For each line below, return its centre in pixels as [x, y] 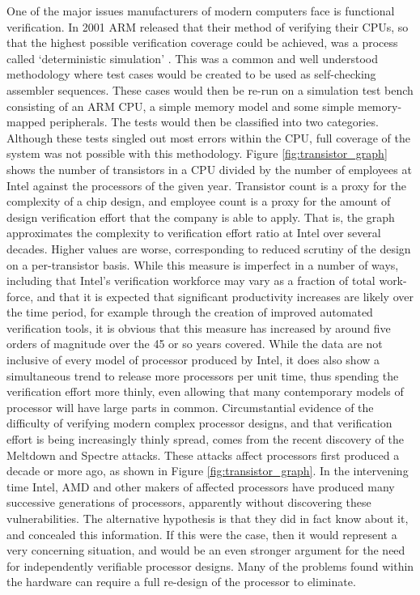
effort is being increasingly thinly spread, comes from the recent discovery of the [205, 439]
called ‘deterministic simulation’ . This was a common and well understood [192, 58]
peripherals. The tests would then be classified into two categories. [214, 122]
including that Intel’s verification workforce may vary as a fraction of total [191, 280]
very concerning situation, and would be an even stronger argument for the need [206, 550]
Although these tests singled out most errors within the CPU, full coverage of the [208, 137]
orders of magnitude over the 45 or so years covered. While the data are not [195, 344]
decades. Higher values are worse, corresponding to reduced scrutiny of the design [209, 248]
